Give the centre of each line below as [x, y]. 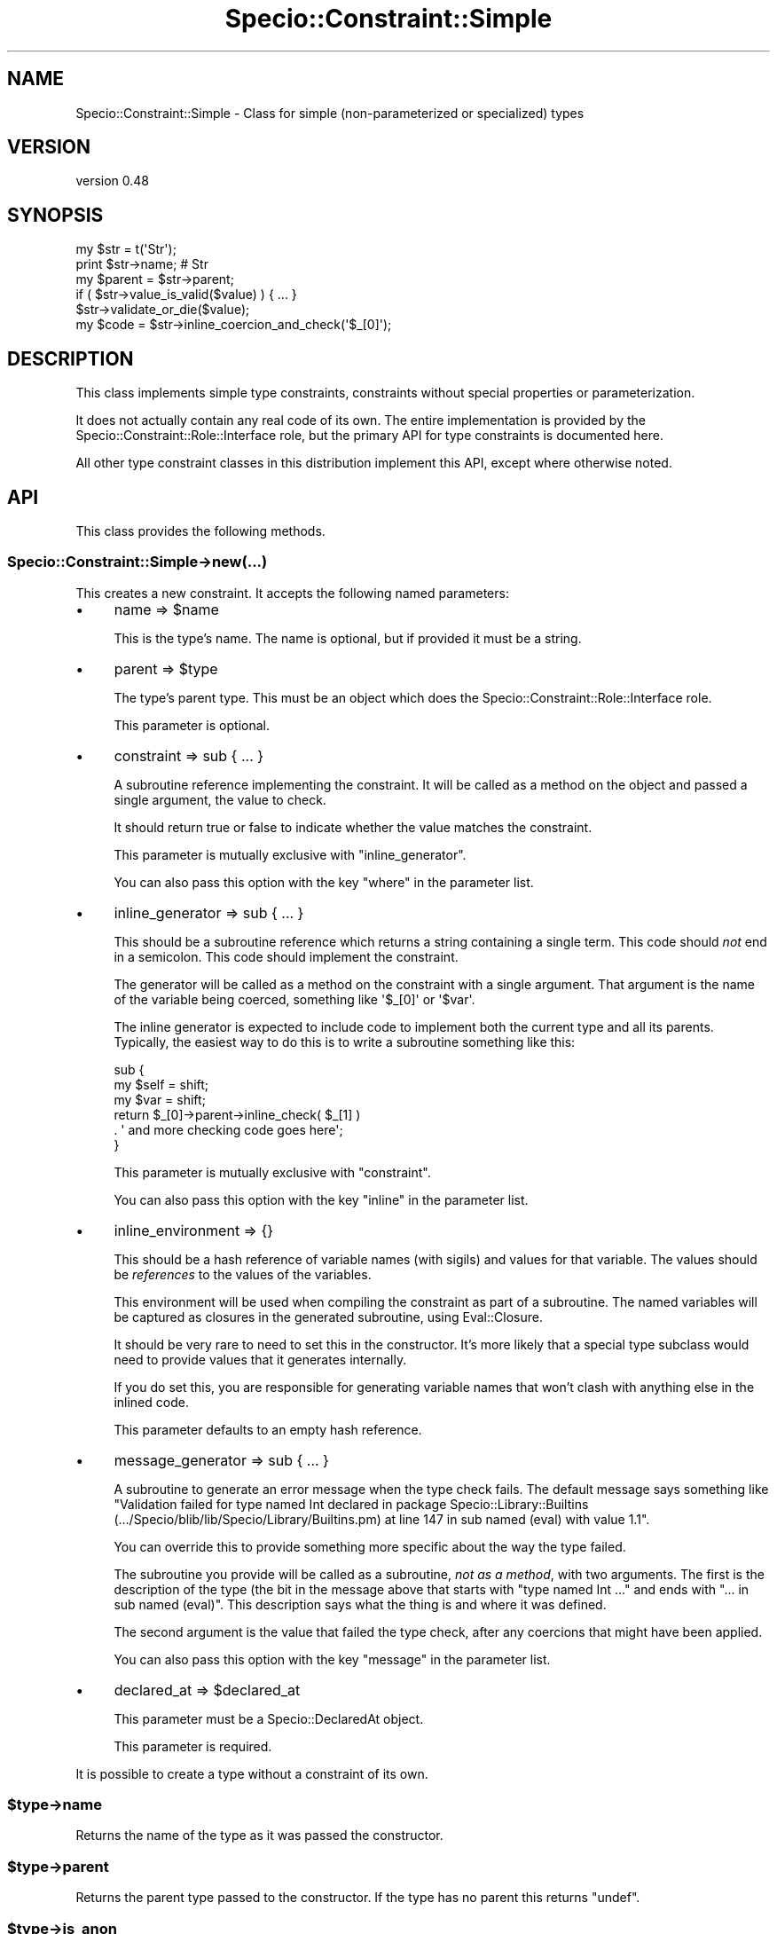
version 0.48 [113, 181]
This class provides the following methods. [200, 531]
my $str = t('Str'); [126, 249]
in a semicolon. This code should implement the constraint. [286, 956]
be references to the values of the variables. [243, 1274]
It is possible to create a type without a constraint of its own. [252, 1773]
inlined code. [151, 1402]
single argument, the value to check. [220, 799]
